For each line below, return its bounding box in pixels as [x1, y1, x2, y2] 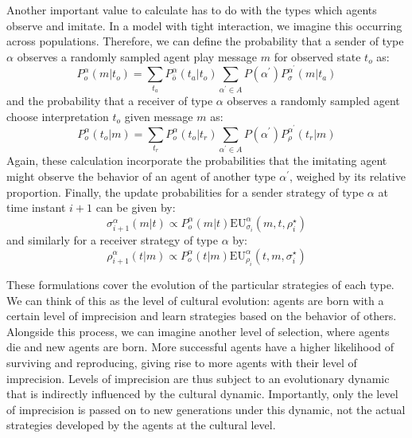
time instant [6, 199, 66, 216]
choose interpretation [6, 108, 109, 124]
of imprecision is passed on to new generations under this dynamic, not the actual [6, 401, 406, 417]
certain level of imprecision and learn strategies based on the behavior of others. [6, 307, 397, 324]
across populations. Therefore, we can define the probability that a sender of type [6, 33, 404, 49]
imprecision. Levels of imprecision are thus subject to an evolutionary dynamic [6, 370, 390, 386]
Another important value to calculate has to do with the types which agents [6, 2, 377, 18]
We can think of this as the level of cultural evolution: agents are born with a [6, 291, 384, 308]
